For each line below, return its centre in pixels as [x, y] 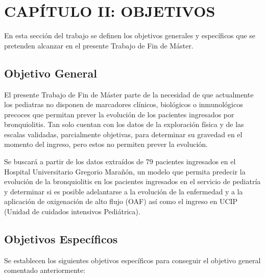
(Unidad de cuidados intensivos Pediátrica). [72, 211]
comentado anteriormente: [45, 270]
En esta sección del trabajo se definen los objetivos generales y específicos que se [130, 35]
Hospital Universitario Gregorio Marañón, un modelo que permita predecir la [125, 171]
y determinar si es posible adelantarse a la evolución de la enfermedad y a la [124, 191]
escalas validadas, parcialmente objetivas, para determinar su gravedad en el [123, 134]
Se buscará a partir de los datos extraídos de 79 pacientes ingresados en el [120, 161]
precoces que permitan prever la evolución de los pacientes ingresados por [119, 114]
